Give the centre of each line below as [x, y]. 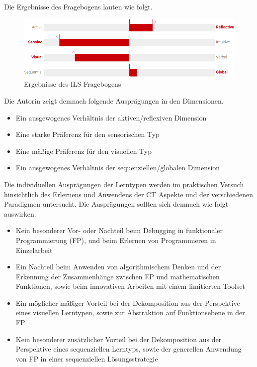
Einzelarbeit [34, 250]
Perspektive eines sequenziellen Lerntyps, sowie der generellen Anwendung [128, 349]
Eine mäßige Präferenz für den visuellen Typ [84, 151]
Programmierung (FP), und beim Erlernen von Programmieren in [116, 240]
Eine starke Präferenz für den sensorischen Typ [87, 134]
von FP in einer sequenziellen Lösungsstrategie [87, 358]
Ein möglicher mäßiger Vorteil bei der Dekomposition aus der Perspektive [128, 303]
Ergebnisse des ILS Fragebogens [73, 84]
